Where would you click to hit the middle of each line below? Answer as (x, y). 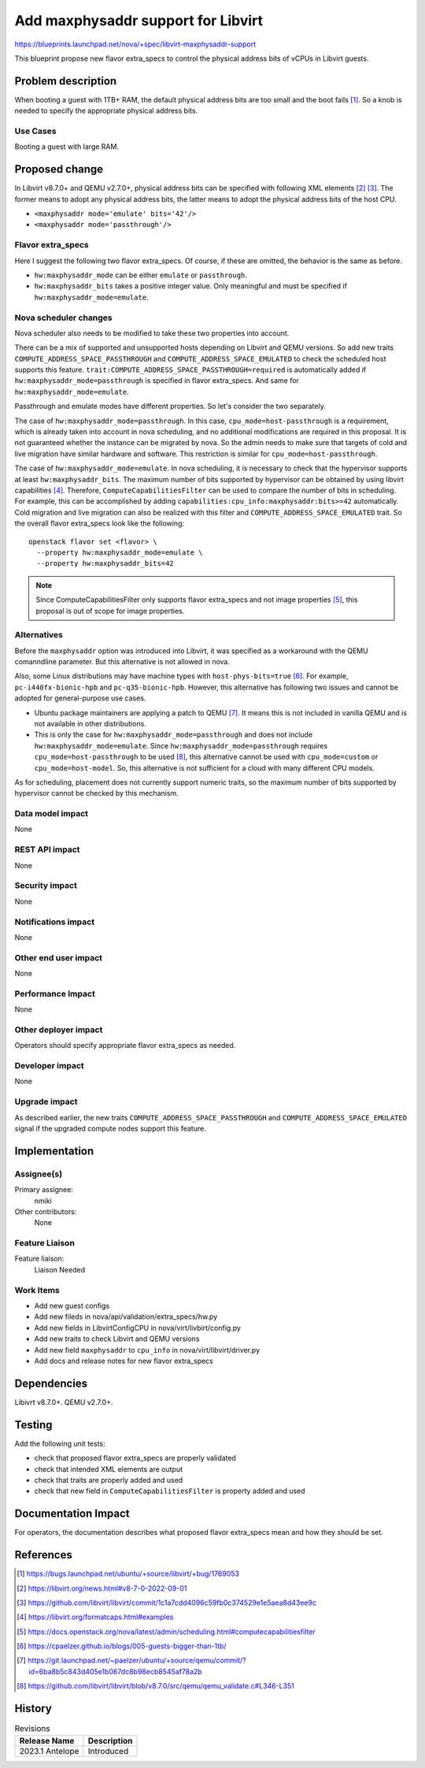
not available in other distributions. (91, 723)
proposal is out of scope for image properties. (110, 611)
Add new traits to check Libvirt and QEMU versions (117, 1339)
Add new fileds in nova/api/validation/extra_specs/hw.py (126, 1317)
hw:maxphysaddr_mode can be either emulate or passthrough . (141, 275)
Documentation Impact (72, 1514)
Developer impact (49, 1066)
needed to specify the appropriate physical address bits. (106, 111)
